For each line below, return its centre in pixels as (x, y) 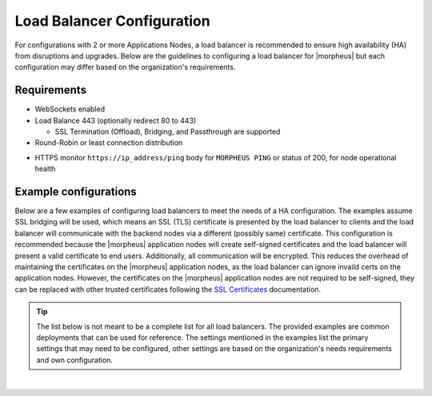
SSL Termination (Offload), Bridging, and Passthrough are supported (168, 131)
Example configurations (76, 192)
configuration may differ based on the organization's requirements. (125, 67)
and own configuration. (75, 360)
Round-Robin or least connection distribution (109, 143)
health (45, 169)
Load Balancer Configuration (113, 21)
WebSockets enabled (70, 109)
